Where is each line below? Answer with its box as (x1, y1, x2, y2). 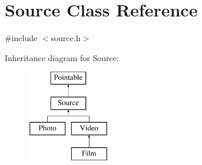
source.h (51, 32, 81, 44)
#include (5, 32, 38, 44)
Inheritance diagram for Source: (5, 51, 119, 63)
